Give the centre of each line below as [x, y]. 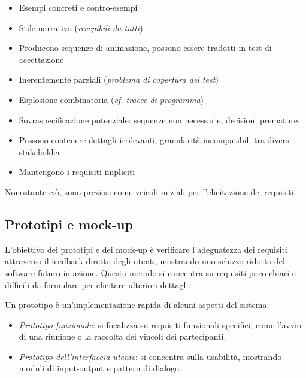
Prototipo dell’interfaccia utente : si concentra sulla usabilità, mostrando [150, 356]
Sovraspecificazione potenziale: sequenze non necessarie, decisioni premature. [159, 120]
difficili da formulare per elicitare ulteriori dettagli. [98, 284]
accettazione [41, 59]
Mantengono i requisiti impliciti [77, 172]
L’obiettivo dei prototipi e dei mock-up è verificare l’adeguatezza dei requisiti [146, 249]
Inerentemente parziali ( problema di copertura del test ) [119, 79]
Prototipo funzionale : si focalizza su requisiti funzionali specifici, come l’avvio [160, 324]
